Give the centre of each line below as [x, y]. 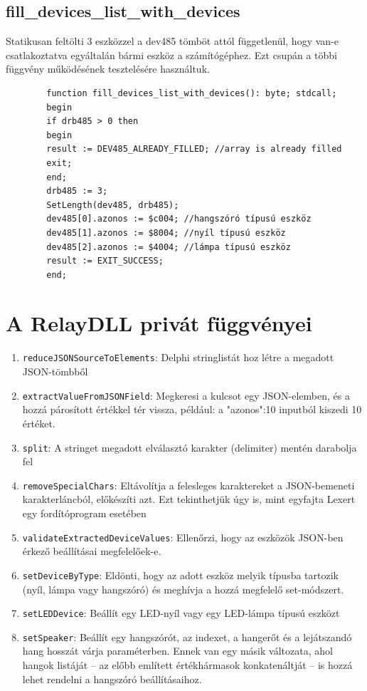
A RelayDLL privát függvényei [159, 323]
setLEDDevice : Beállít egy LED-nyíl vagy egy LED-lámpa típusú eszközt [181, 613]
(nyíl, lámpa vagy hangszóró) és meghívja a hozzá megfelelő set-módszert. [183, 589]
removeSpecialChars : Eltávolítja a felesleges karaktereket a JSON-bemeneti [188, 485]
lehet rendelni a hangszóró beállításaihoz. [112, 679]
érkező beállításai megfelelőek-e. [92, 551]
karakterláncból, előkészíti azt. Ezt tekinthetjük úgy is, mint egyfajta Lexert [189, 499]
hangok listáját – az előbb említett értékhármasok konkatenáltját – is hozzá [187, 665]
